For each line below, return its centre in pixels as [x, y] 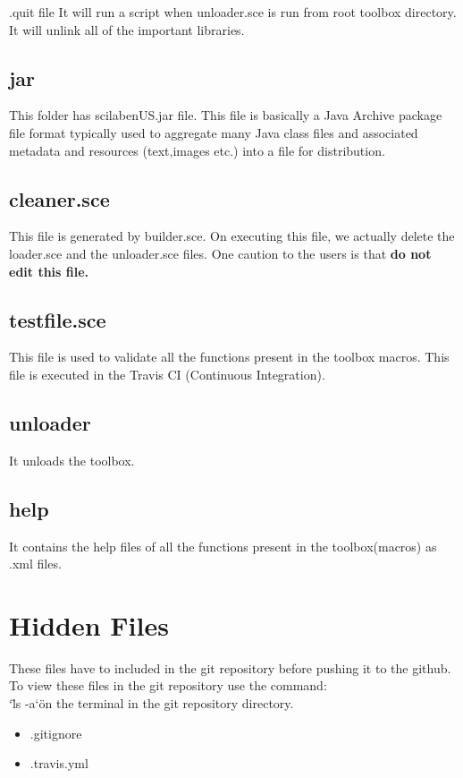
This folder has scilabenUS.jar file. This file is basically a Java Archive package [226, 115]
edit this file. [49, 271]
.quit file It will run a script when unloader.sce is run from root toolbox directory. [233, 12]
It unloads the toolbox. [72, 460]
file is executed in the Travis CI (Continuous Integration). [167, 374]
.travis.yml [59, 763]
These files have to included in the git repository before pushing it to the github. [230, 667]
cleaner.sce [59, 198]
